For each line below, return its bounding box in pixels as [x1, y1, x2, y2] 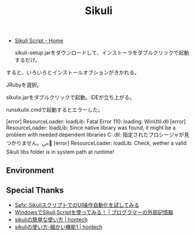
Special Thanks [6, 185, 64, 195]
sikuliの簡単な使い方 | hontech [14, 216, 88, 223]
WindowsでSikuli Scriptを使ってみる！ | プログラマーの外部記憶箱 [14, 209, 173, 216]
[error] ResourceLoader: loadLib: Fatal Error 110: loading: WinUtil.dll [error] [6, 118, 186, 125]
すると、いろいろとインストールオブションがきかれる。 [6, 69, 140, 76]
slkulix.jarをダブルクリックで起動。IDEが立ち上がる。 [6, 94, 135, 101]
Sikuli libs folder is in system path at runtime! [6, 148, 115, 156]
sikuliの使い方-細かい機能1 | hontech [14, 224, 103, 231]
